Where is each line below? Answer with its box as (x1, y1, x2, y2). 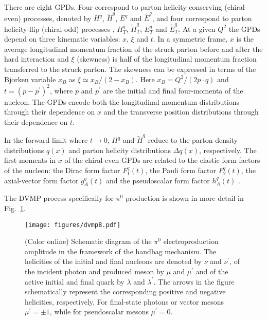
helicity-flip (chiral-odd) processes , (4, 23, 115, 34)
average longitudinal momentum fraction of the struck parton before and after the (4, 43, 263, 54)
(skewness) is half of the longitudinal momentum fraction (77, 53, 257, 64)
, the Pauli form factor (145, 164, 216, 175)
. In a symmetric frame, (153, 33, 228, 44)
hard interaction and (4, 53, 69, 64)
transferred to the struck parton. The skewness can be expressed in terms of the (4, 64, 256, 74)
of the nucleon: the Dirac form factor (4, 164, 120, 175)
